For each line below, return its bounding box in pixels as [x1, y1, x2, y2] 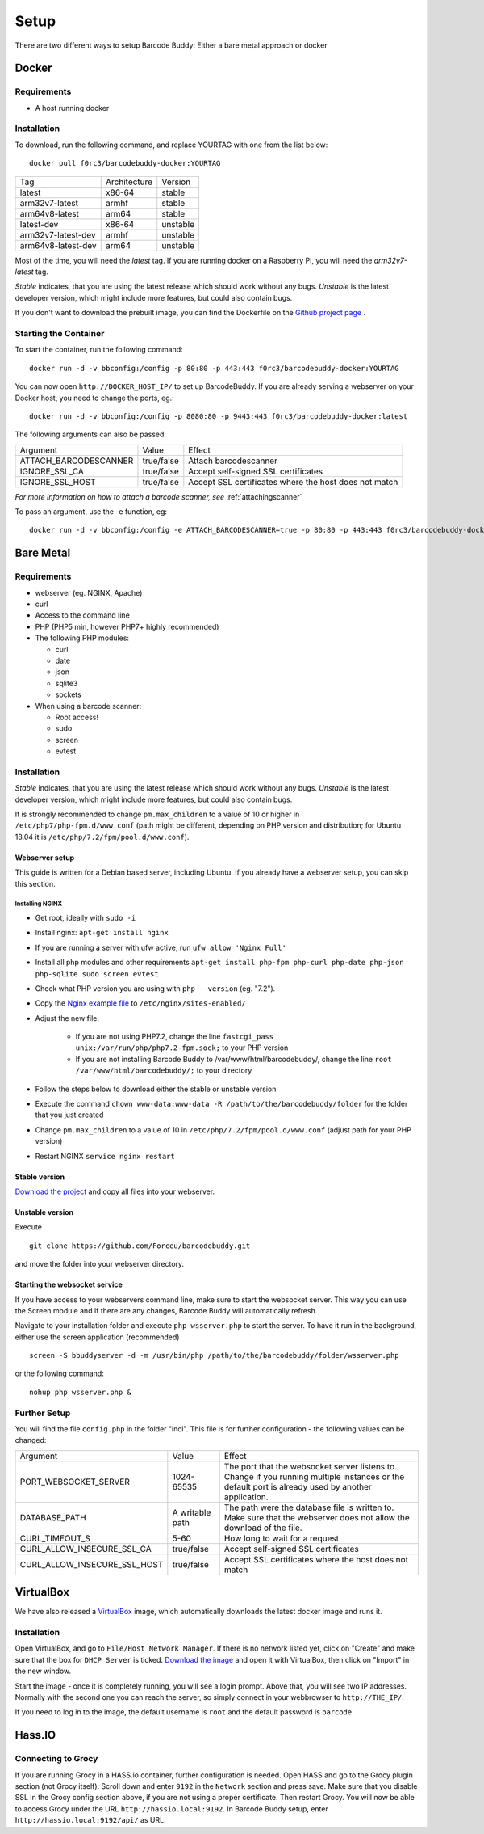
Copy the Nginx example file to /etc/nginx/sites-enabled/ [35, 998, 246, 1008]
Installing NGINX [15, 900, 63, 909]
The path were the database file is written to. [223, 1502, 394, 1513]
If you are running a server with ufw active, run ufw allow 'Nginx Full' [35, 942, 286, 952]
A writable [172, 1507, 211, 1518]
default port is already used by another [223, 1481, 373, 1492]
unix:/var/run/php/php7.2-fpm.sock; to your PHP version [75, 1043, 289, 1052]
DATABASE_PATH [19, 1511, 86, 1523]
